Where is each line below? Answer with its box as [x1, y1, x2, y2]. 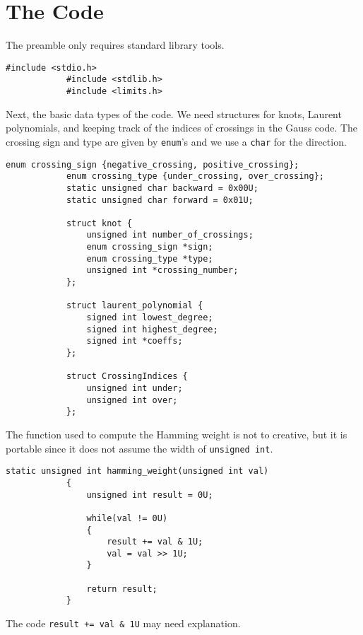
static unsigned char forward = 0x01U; [66, 194, 254, 205]
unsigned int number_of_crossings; [86, 230, 254, 240]
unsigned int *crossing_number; [86, 265, 239, 276]
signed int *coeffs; [86, 336, 183, 346]
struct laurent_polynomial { [66, 301, 203, 311]
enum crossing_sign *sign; [86, 242, 213, 252]
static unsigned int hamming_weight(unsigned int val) [6, 466, 269, 477]
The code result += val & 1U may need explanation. [6, 616, 241, 631]
